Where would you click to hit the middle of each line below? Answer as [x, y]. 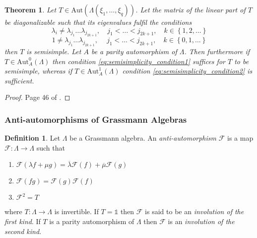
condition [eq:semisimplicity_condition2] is [187, 71]
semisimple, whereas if [38, 71]
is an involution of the [201, 221]
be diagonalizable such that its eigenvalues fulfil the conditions [98, 22]
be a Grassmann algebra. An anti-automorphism [143, 138]
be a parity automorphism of [134, 51]
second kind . [23, 231]
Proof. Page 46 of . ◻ [37, 97]
